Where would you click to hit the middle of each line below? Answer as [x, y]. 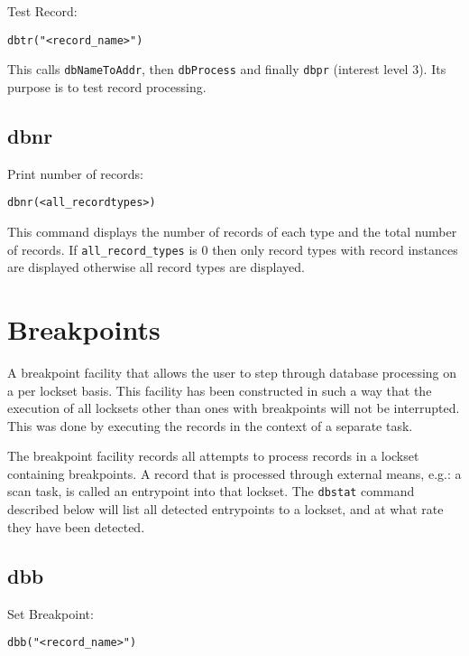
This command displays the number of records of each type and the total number [232, 231]
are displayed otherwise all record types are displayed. [156, 267]
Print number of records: [75, 173]
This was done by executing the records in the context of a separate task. [210, 425]
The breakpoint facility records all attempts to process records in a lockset [213, 456]
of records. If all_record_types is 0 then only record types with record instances [233, 249]
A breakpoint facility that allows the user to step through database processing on [232, 372]
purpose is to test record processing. [107, 86]
